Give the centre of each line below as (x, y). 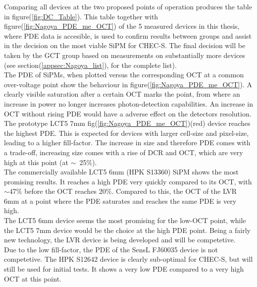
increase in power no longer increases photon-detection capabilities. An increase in (129, 103)
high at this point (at (36, 162)
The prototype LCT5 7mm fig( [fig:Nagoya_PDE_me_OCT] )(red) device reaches (127, 123)
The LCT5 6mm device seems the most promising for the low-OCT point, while (125, 220)
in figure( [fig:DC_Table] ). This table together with (81, 16)
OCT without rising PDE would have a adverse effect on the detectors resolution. (128, 113)
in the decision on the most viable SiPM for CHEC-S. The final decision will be (125, 45)
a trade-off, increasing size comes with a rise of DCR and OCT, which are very (124, 152)
